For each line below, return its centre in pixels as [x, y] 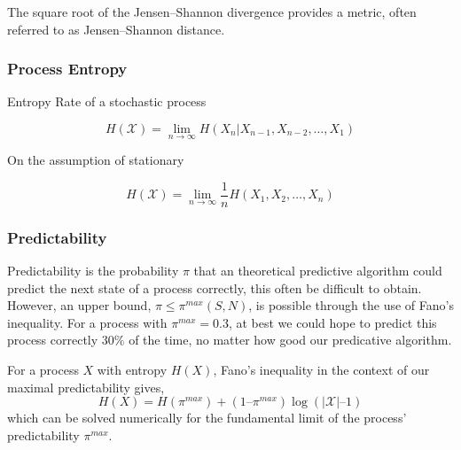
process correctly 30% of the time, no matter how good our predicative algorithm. [230, 340]
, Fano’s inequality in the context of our [321, 370]
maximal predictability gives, [86, 387]
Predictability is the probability [93, 271]
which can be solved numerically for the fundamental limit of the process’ [207, 418]
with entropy [132, 370]
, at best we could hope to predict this [332, 322]
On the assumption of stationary [96, 160]
